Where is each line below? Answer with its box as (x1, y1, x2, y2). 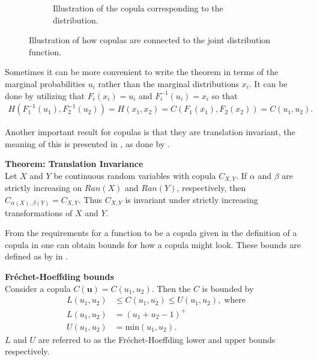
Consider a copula (5, 282, 71, 294)
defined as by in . (5, 250, 68, 262)
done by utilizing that (5, 89, 85, 102)
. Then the (151, 282, 191, 294)
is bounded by (202, 282, 254, 294)
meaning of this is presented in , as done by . (5, 137, 170, 150)
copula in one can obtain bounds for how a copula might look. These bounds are (5, 238, 301, 250)
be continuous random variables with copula (53, 169, 216, 181)
